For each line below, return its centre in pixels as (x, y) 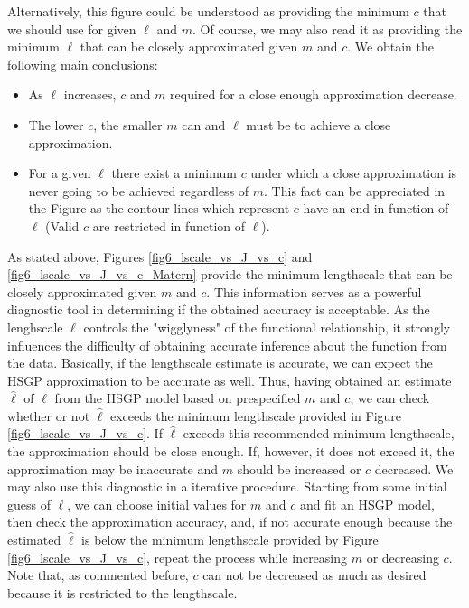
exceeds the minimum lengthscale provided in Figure (256, 415)
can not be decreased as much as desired (314, 575)
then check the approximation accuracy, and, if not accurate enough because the (230, 522)
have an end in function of (376, 208)
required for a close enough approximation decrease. (314, 94)
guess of (29, 504)
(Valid (62, 225)
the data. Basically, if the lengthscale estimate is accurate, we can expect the (220, 363)
